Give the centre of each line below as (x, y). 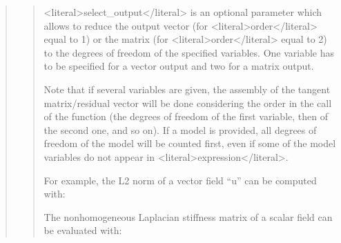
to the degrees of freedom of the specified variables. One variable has (189, 52)
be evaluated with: (83, 230)
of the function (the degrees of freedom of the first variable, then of (186, 116)
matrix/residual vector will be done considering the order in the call (188, 103)
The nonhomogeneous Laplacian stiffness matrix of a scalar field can (188, 216)
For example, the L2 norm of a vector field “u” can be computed (180, 180)
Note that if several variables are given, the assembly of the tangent (187, 89)
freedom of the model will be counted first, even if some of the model (190, 143)
